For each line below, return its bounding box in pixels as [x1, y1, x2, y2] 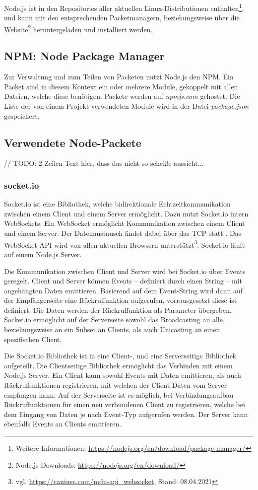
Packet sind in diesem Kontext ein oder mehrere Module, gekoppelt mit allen [4, 81, 238, 91]
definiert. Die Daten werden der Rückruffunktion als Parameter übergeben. [4, 304, 232, 315]
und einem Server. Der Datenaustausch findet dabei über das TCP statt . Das [4, 228, 242, 238]
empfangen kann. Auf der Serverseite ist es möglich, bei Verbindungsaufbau [4, 389, 234, 400]
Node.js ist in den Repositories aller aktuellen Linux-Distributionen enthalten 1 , [4, 1, 244, 13]
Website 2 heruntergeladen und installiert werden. [4, 22, 153, 34]
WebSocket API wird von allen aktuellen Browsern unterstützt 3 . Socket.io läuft [4, 238, 245, 250]
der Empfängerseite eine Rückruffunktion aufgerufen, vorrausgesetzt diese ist [4, 295, 237, 305]
